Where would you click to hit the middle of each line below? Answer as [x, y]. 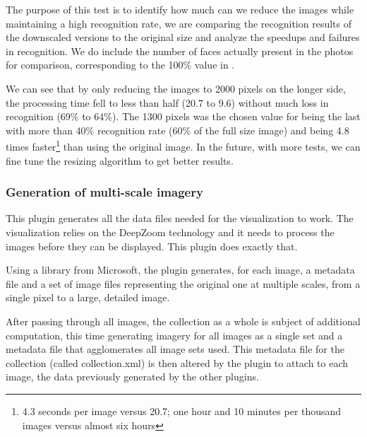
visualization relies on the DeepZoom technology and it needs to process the [170, 232]
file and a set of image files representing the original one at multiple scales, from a [183, 283]
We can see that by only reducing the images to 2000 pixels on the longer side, [176, 88]
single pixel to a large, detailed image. [88, 297]
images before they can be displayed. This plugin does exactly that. [152, 246]
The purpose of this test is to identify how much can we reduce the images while [180, 9]
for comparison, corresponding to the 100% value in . [120, 65]
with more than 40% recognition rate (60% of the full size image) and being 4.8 [178, 130]
